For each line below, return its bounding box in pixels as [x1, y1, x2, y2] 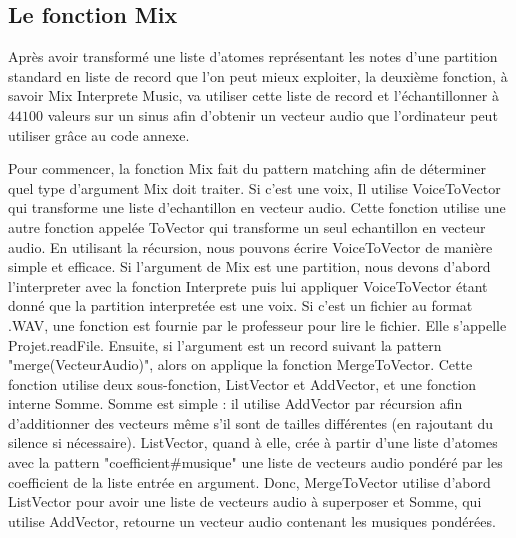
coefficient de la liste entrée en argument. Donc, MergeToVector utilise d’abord [8, 471, 491, 492]
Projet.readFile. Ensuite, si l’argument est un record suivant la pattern [8, 334, 442, 355]
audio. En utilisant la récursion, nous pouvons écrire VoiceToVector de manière [8, 236, 493, 257]
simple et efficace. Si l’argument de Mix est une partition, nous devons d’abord [8, 256, 491, 277]
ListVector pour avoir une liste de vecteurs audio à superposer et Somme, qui [8, 491, 482, 512]
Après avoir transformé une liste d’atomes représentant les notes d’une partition [8, 46, 498, 67]
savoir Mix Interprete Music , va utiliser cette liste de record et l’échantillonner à [8, 85, 499, 106]
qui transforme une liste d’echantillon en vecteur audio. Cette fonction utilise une [8, 197, 506, 218]
